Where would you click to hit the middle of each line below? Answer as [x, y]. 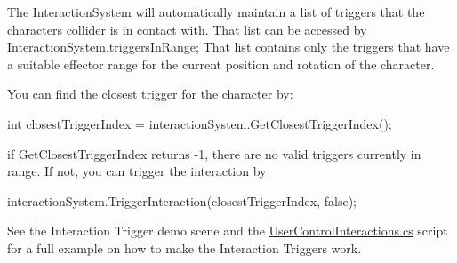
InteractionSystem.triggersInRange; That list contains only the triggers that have [228, 47]
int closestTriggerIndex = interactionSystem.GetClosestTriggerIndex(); [200, 123]
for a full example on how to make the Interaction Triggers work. [184, 247]
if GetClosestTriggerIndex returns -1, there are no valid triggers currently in [214, 153]
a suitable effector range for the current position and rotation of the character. [221, 64]
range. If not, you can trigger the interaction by [137, 171]
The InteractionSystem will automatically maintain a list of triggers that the [216, 12]
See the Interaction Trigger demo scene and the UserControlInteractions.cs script [228, 231]
